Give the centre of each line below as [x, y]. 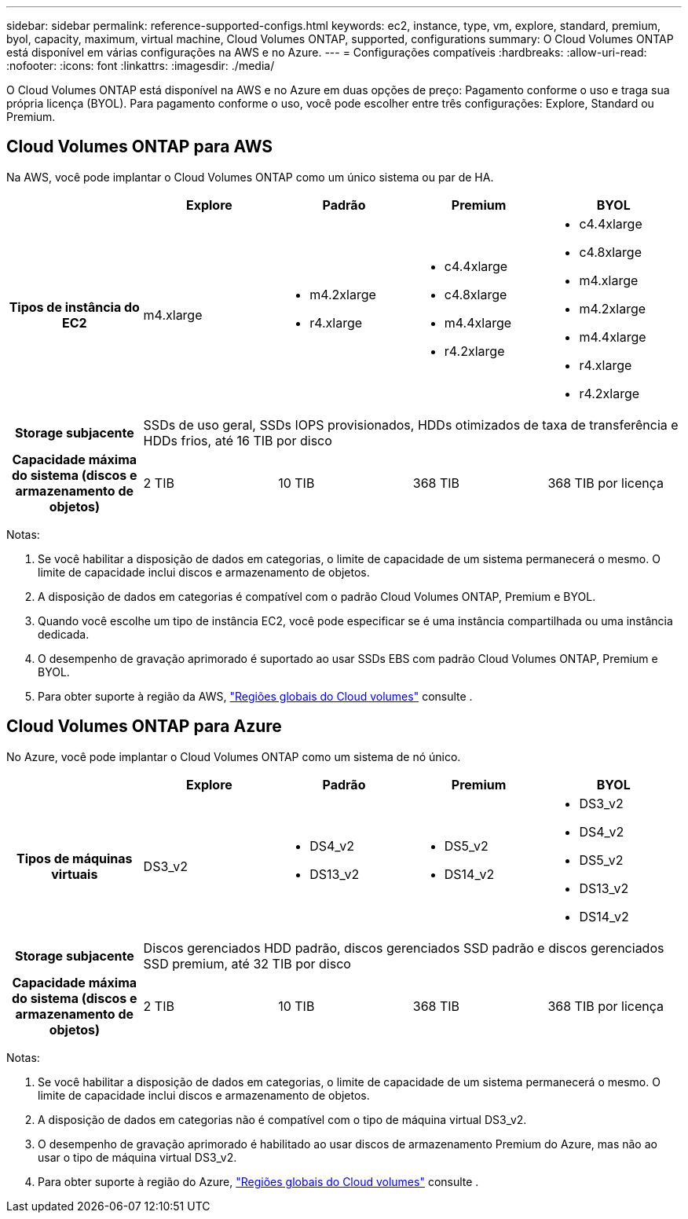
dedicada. [64, 634]
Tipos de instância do [74, 307]
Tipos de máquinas [75, 858]
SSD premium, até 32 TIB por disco [247, 963]
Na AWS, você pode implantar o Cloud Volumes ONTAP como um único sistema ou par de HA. [250, 177]
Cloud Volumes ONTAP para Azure [144, 727]
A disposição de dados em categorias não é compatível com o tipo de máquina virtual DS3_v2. [282, 1119]
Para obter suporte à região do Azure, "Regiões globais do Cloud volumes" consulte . [258, 1181]
